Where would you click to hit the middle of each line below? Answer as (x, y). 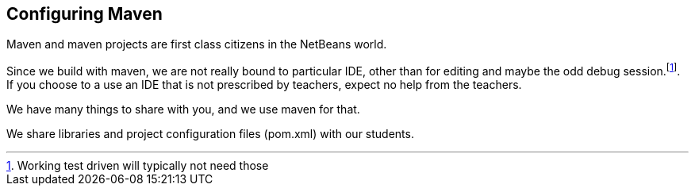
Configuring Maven (84, 14)
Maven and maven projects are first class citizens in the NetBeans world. (197, 44)
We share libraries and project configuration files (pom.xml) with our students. (210, 134)
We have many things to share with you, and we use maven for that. (183, 109)
